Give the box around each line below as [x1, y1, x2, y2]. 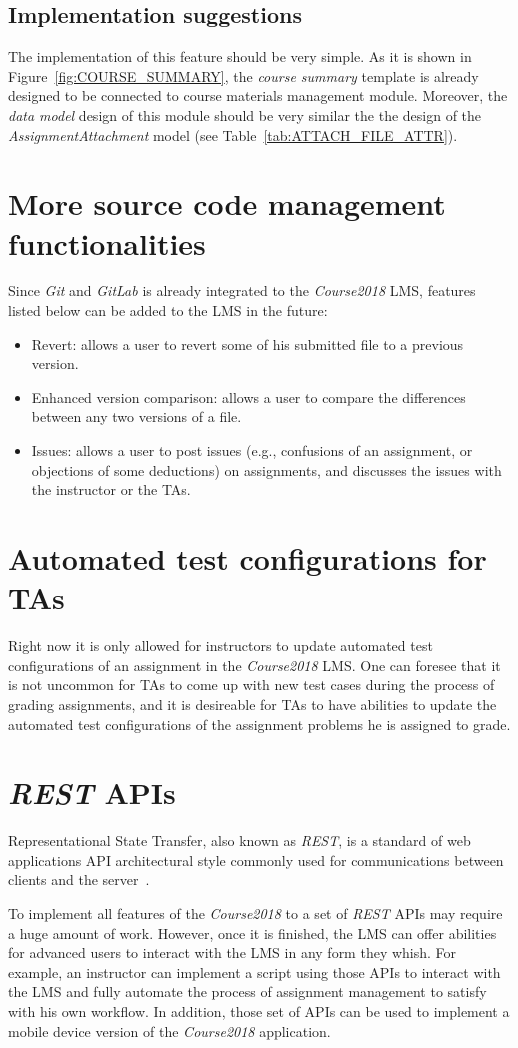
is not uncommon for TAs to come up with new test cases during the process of [8, 674, 495, 695]
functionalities [8, 222, 206, 263]
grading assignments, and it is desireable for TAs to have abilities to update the [8, 693, 497, 714]
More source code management [8, 183, 446, 224]
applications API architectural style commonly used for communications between [8, 849, 504, 870]
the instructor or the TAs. [31, 479, 191, 500]
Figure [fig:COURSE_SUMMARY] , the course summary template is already [8, 65, 479, 86]
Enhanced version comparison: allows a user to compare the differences [31, 386, 466, 407]
